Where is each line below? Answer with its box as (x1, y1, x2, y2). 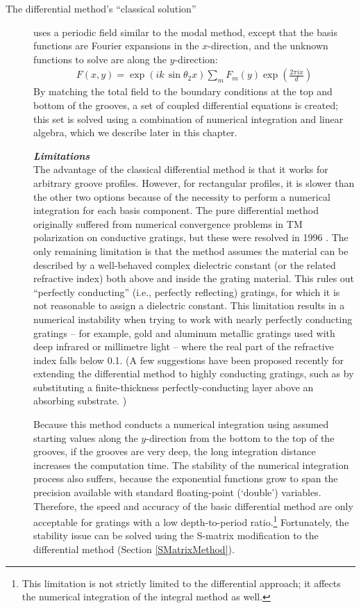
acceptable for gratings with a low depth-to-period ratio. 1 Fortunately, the (33, 513, 349, 529)
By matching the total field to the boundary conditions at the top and (33, 84, 333, 99)
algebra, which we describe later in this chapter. (33, 125, 237, 140)
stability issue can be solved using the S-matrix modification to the (33, 528, 319, 543)
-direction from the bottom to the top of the (146, 430, 335, 445)
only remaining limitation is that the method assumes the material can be (33, 243, 349, 258)
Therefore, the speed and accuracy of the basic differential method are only (33, 498, 353, 513)
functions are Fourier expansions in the (33, 38, 199, 53)
